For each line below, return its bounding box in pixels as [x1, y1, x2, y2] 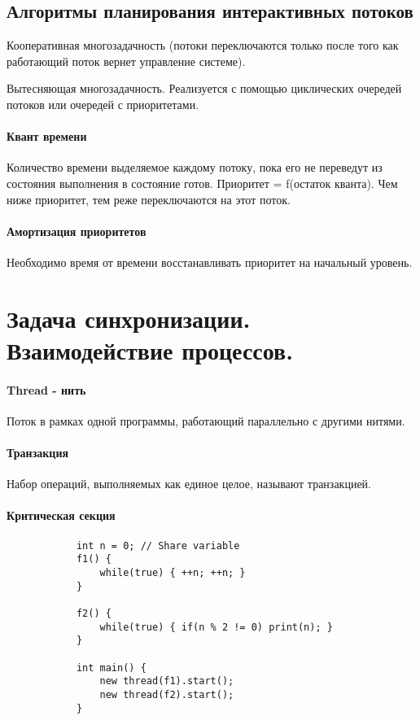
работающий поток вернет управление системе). [7, 52, 246, 69]
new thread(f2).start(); [99, 688, 234, 700]
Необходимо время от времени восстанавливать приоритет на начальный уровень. [7, 253, 413, 270]
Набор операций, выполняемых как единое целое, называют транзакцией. [7, 475, 371, 492]
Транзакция [7, 444, 69, 461]
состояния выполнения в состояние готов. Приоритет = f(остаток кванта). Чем [7, 174, 398, 191]
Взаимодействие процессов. [7, 333, 294, 366]
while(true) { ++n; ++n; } [99, 567, 246, 578]
